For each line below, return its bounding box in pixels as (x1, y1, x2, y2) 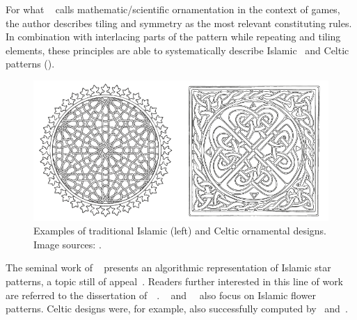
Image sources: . (33, 237, 102, 251)
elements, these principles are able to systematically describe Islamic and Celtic (6, 42, 349, 57)
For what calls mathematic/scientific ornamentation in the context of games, (6, 2, 340, 16)
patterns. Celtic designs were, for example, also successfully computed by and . (6, 301, 348, 316)
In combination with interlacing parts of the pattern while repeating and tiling (6, 29, 341, 44)
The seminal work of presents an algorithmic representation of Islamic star (6, 260, 331, 275)
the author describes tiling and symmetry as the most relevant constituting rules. (6, 15, 352, 30)
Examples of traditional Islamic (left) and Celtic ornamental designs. (33, 223, 326, 238)
